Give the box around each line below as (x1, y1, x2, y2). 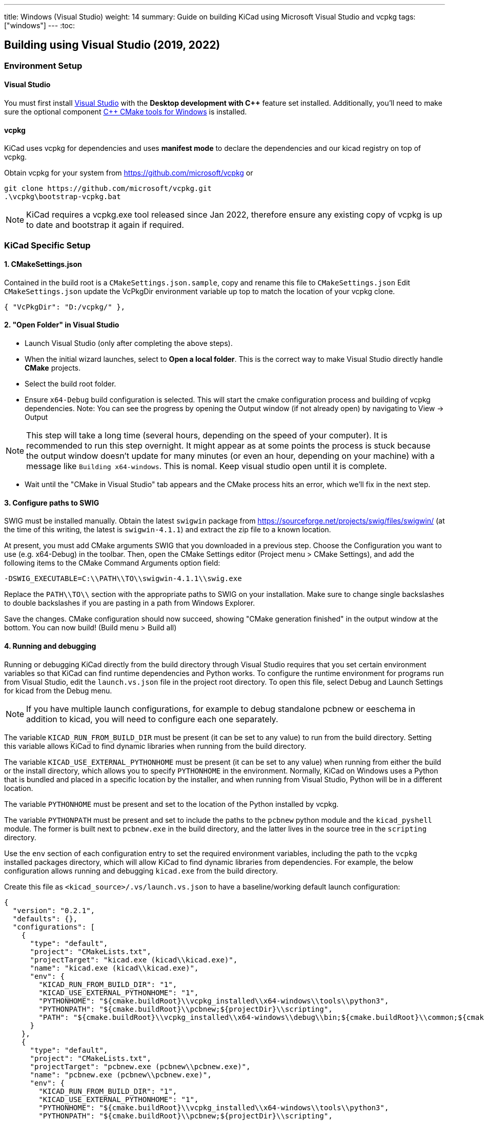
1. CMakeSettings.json (4, 260, 82, 269)
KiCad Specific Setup (4, 240, 91, 250)
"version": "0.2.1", (12, 906, 95, 915)
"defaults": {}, (12, 914, 78, 923)
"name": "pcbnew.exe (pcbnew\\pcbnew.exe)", (30, 1070, 212, 1079)
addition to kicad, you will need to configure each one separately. (26, 713, 278, 724)
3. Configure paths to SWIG (4, 498, 99, 507)
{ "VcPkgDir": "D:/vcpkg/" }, (4, 302, 126, 311)
